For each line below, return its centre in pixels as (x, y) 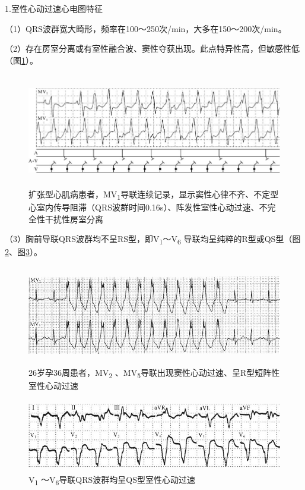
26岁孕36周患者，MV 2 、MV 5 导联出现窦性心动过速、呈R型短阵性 (154, 373)
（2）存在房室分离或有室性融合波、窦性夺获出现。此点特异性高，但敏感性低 (152, 48)
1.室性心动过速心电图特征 (54, 8)
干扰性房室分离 (74, 219)
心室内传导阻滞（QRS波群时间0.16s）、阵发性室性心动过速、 (144, 207)
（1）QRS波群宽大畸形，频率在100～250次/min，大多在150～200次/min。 (146, 28)
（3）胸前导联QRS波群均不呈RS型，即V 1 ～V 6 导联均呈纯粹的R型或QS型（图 (153, 240)
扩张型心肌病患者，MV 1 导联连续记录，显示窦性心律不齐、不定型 (154, 194)
